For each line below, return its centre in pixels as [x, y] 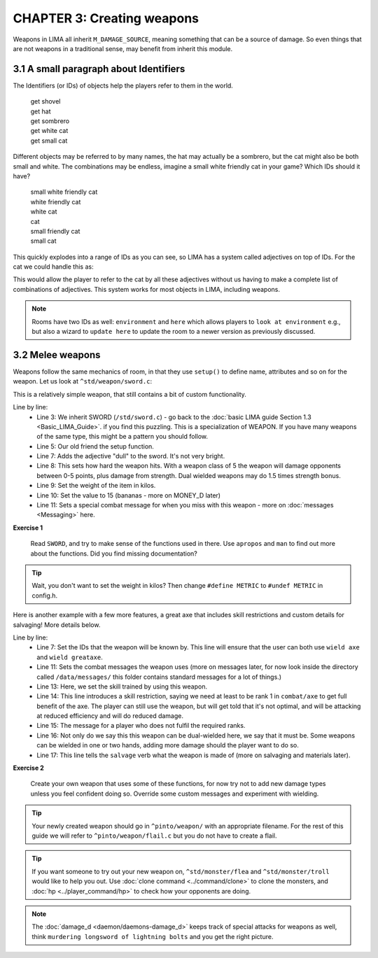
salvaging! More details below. [57, 625]
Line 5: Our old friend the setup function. [95, 446]
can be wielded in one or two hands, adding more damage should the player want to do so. [168, 745]
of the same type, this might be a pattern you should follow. [122, 437]
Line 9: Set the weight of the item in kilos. [96, 486]
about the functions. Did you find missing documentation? [114, 554]
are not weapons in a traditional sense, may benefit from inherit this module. [123, 48]
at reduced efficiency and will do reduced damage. [110, 716]
